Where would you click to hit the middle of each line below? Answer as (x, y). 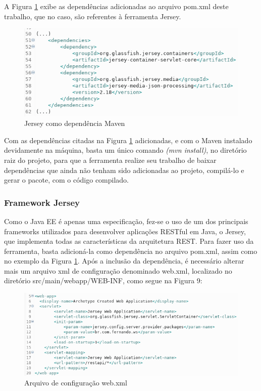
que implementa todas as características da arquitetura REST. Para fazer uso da (129, 241)
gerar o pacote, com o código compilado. (67, 180)
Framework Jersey (42, 202)
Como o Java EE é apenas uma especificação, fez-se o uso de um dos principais (126, 221)
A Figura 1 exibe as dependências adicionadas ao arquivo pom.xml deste (116, 6)
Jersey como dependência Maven (75, 123)
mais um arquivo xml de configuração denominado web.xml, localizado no (118, 270)
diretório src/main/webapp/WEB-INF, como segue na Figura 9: (103, 280)
